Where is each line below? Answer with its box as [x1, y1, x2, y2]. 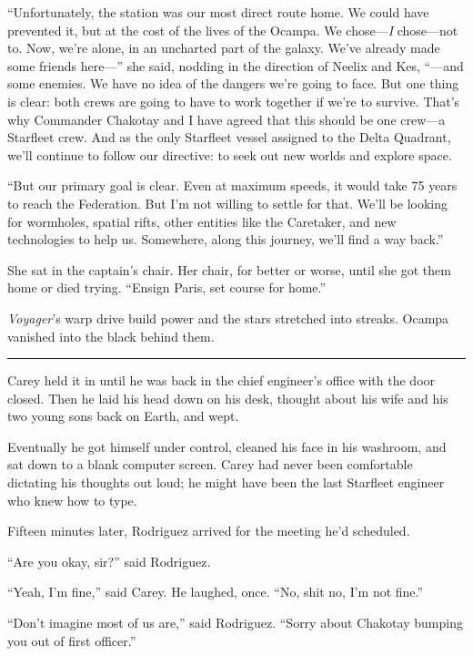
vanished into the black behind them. [7, 326, 215, 345]
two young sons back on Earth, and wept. [7, 406, 239, 425]
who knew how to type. [7, 490, 137, 509]
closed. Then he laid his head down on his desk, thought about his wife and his [7, 388, 448, 407]
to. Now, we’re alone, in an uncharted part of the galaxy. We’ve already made [7, 38, 440, 57]
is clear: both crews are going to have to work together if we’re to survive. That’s [7, 91, 460, 110]
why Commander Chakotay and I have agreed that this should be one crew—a [7, 109, 446, 128]
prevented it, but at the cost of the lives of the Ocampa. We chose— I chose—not [7, 20, 458, 39]
